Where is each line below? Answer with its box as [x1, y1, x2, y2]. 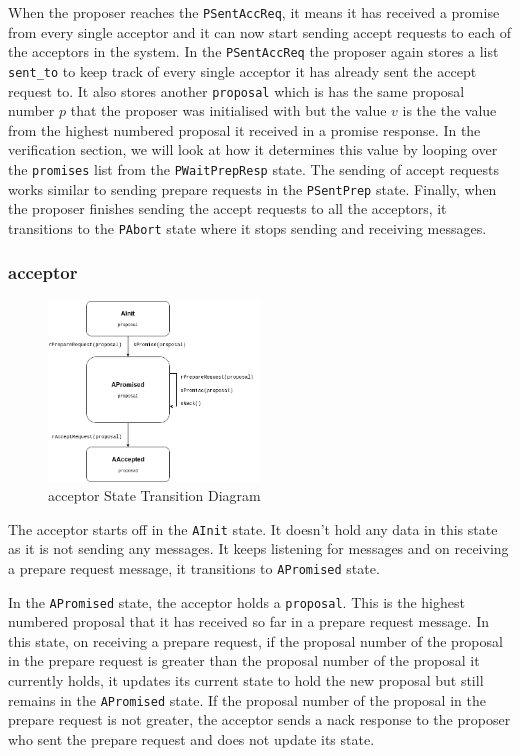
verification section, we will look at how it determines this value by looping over [8, 139, 498, 160]
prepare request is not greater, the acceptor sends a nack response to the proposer [8, 709, 511, 730]
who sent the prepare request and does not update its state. [8, 728, 375, 749]
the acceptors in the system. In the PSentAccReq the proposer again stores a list [8, 41, 499, 62]
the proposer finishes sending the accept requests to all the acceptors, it [8, 198, 447, 219]
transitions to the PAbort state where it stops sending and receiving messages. [8, 217, 487, 238]
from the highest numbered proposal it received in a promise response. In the [8, 119, 481, 140]
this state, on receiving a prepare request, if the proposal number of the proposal [8, 630, 503, 651]
